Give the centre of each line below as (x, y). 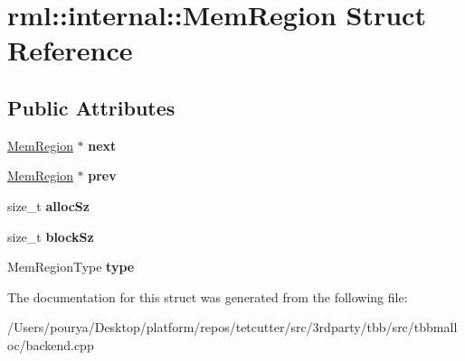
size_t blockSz (51, 236)
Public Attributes (91, 107)
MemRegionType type (71, 267)
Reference (70, 50)
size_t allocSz (48, 205)
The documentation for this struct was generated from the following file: (208, 296)
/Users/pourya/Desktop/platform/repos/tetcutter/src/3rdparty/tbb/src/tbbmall (232, 327)
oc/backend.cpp (51, 344)
